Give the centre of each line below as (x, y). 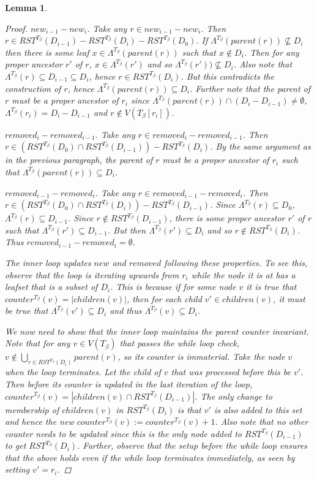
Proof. (16, 28)
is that (189, 409)
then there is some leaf (47, 52)
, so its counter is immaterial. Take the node (201, 356)
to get (16, 445)
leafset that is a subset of (51, 287)
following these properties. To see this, (236, 262)
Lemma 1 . (26, 7)
